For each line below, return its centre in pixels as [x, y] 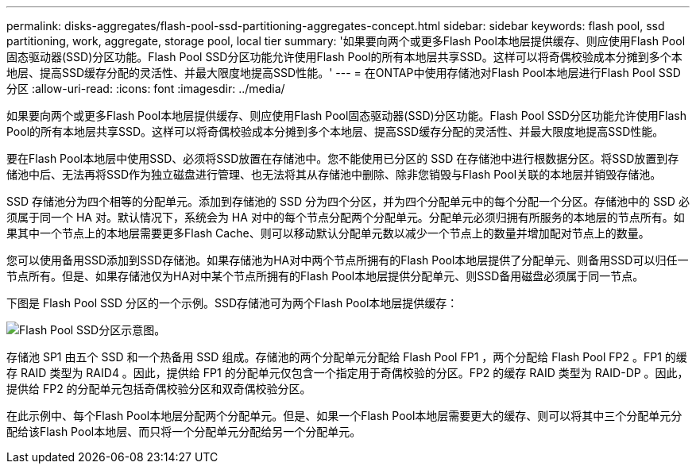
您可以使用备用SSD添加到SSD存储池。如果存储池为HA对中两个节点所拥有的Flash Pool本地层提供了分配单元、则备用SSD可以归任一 [348, 260]
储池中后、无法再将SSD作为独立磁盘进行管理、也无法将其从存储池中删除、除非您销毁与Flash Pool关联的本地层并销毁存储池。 [334, 174]
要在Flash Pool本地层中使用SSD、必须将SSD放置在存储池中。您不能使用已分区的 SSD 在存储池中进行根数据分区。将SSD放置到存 [343, 158]
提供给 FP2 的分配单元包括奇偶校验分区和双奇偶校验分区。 [159, 389]
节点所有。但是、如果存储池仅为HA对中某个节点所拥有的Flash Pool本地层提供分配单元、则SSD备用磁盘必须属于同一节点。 [325, 276]
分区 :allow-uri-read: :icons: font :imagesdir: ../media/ [146, 89]
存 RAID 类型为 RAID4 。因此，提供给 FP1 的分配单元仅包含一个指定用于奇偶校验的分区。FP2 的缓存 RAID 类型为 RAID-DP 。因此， [348, 373]
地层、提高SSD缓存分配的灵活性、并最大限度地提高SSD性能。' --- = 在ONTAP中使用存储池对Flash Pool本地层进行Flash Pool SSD [344, 73]
